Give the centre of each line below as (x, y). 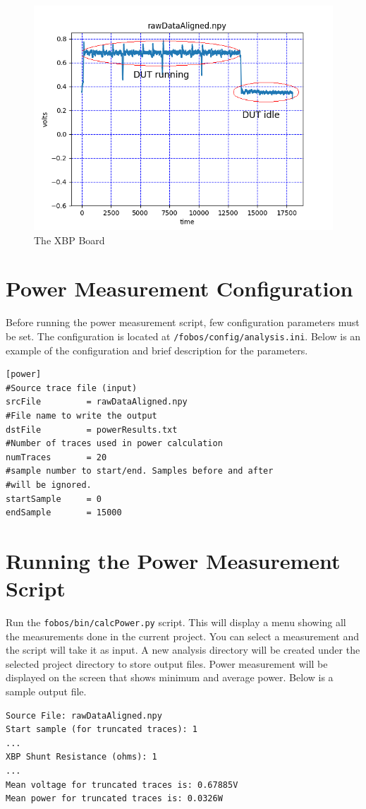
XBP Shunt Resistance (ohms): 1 (81, 757)
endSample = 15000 (64, 513)
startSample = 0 (54, 499)
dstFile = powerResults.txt (92, 430)
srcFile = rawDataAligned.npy (97, 402)
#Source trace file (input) (72, 388)
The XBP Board (69, 240)
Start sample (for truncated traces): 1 (102, 730)
